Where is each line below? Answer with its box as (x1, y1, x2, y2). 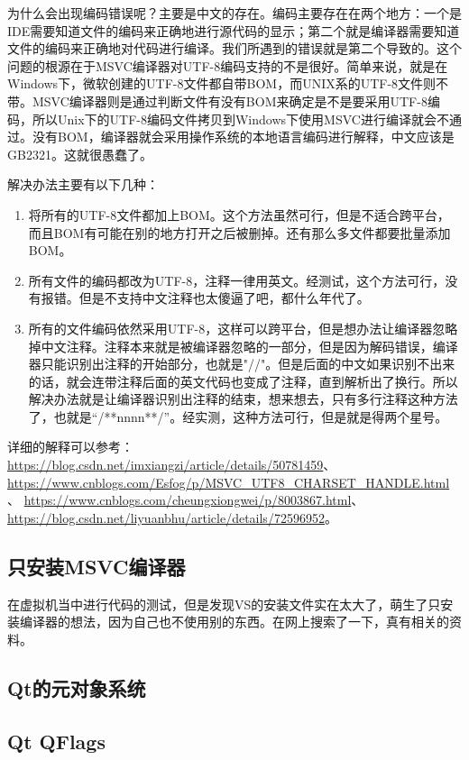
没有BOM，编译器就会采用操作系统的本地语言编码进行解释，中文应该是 (32, 127, 455, 146)
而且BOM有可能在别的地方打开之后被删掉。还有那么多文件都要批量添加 (28, 223, 451, 242)
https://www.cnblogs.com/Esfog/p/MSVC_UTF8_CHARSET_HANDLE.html (7, 472, 450, 491)
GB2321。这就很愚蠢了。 (7, 144, 152, 163)
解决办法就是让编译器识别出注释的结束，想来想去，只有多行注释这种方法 (28, 389, 458, 408)
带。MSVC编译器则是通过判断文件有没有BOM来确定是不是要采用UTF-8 (7, 91, 428, 110)
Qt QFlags (7, 727, 106, 755)
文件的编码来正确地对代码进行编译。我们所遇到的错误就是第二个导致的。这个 (7, 39, 462, 58)
